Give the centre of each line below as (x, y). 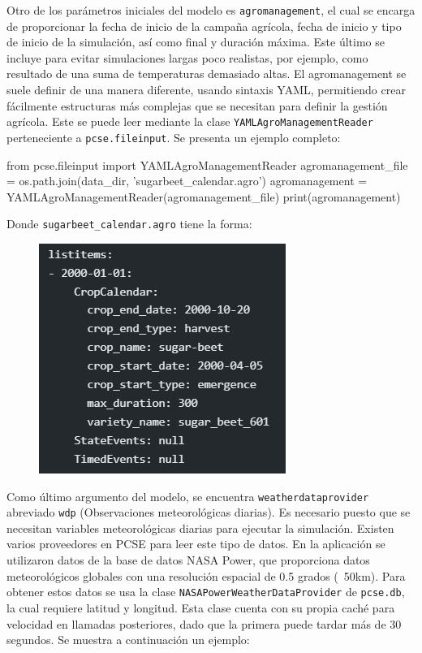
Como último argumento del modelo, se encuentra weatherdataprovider (188, 496)
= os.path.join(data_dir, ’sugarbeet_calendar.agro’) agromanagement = (187, 181)
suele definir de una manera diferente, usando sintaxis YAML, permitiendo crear (206, 90)
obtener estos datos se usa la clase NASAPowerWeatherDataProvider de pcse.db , (206, 592)
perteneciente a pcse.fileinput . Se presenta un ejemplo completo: (174, 137)
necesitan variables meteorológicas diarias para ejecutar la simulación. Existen (200, 528)
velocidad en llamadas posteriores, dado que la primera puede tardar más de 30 (204, 623)
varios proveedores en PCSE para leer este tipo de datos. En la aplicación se (196, 544)
